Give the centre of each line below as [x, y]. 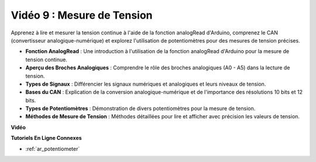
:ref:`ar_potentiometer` [53, 149]
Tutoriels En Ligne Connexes [46, 138]
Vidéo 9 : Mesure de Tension [82, 15]
